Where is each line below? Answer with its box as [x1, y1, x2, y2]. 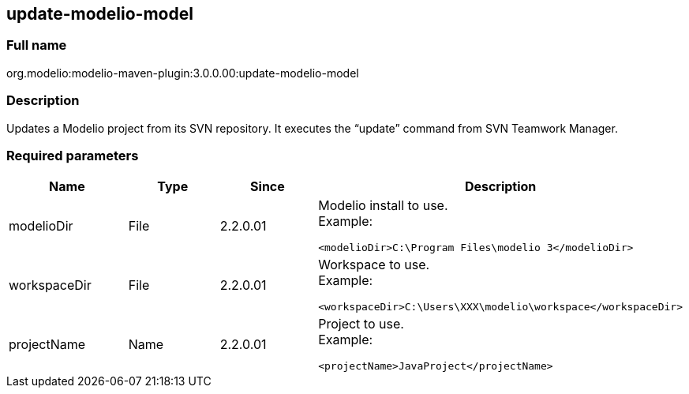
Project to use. [318, 316, 404, 332]
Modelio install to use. [318, 197, 448, 214]
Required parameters [6, 147, 139, 163]
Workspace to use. [318, 257, 430, 273]
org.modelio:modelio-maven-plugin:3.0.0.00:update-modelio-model [6, 66, 359, 80]
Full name [6, 37, 67, 54]
